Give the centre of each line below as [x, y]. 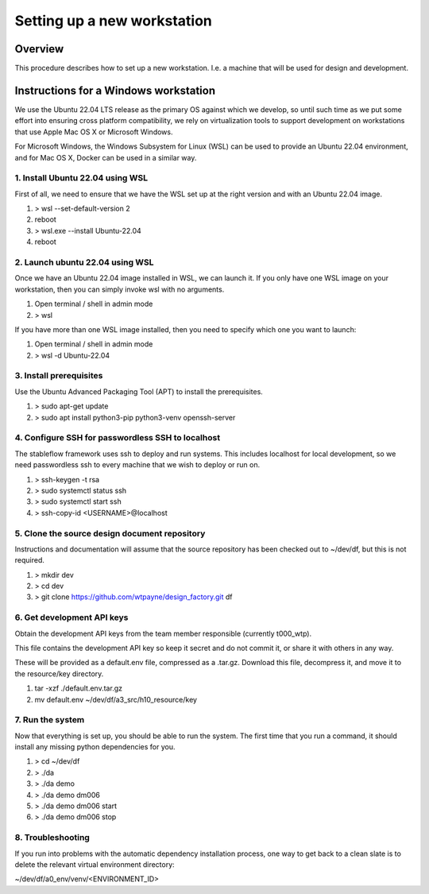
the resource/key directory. [59, 673]
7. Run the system [50, 720]
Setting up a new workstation [113, 21]
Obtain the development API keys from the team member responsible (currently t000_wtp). [163, 633]
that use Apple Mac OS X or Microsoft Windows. [94, 132]
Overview [39, 49]
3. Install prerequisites [59, 376]
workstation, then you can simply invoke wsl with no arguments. [120, 289]
